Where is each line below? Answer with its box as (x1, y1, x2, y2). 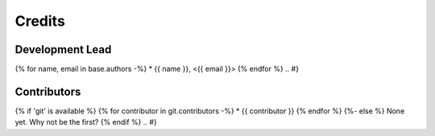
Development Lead (14, 43, 112, 56)
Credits (14, 12, 66, 30)
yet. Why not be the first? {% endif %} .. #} (14, 117, 157, 127)
